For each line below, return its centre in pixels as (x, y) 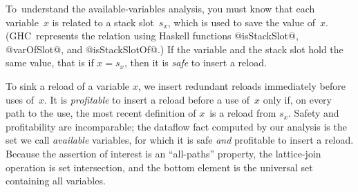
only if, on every (297, 99)
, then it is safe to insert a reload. (196, 63)
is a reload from (243, 113)
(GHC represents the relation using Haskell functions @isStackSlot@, (152, 36)
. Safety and (314, 113)
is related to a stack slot (103, 22)
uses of (20, 99)
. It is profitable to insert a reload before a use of (147, 99)
